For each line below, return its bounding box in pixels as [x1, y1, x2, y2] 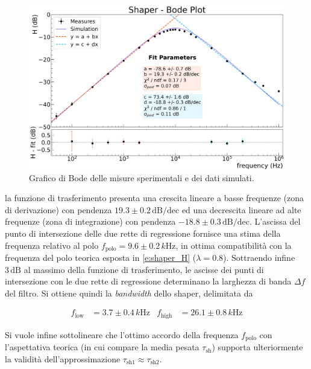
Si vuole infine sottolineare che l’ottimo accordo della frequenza [5, 328, 239, 341]
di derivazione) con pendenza [5, 203, 112, 216]
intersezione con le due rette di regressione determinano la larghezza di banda [5, 275, 292, 287]
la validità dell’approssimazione [5, 352, 121, 365]
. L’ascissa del [249, 215, 301, 228]
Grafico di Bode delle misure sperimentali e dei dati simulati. [29, 171, 254, 184]
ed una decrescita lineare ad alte [181, 203, 301, 216]
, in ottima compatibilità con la [175, 239, 292, 251]
